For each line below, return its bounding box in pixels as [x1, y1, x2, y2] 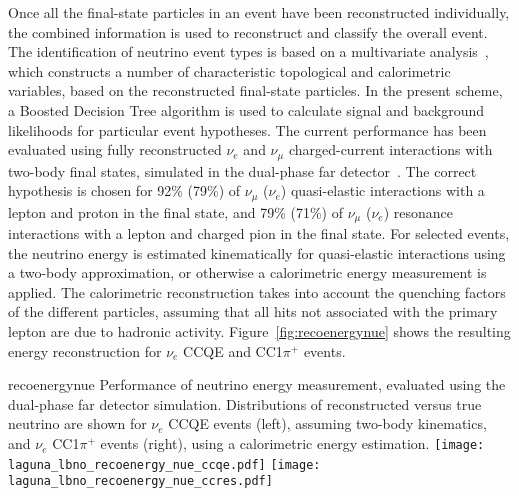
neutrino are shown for [8, 413, 147, 434]
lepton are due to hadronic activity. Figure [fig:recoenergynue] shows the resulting [8, 321, 511, 342]
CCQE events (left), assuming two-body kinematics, [168, 413, 487, 434]
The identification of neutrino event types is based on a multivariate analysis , [8, 41, 489, 62]
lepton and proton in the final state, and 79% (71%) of [8, 201, 343, 222]
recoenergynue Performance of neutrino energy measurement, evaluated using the [8, 374, 506, 395]
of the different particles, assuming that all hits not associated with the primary [8, 301, 498, 322]
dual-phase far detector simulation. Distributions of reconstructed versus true [8, 393, 482, 414]
